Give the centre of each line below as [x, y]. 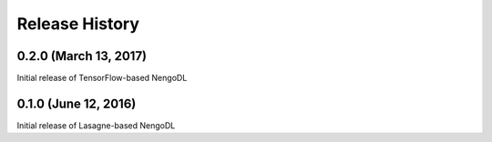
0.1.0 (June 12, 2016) [77, 103]
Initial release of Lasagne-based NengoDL [96, 125]
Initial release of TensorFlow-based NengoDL [102, 78]
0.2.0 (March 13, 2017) [82, 56]
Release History [78, 24]
